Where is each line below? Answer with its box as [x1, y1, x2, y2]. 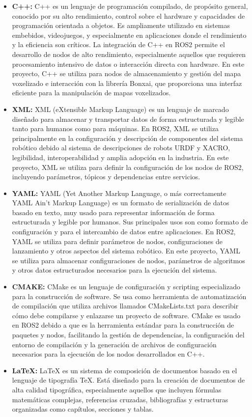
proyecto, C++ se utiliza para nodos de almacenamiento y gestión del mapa [12, 68, 241, 79]
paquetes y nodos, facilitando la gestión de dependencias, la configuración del [12, 330, 245, 339]
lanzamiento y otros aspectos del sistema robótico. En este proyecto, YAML [12, 246, 240, 256]
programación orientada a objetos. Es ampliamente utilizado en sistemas [12, 20, 230, 30]
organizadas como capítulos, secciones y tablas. [12, 404, 154, 414]
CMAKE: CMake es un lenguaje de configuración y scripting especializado [12, 281, 240, 292]
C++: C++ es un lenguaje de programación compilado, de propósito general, [12, 1, 248, 11]
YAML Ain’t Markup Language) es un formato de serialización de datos [12, 197, 229, 208]
